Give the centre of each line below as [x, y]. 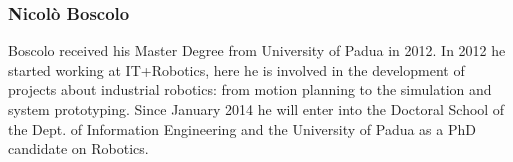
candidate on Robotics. [78, 148]
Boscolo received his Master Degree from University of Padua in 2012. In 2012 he [257, 50]
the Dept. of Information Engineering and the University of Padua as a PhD [242, 128]
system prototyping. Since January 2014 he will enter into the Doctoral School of [256, 109]
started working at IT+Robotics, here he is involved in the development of [236, 69]
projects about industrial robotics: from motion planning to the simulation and [250, 89]
